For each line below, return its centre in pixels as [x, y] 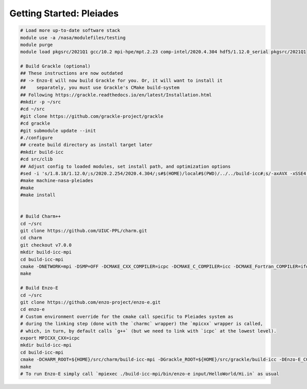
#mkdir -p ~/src [41, 102]
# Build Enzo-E [39, 288]
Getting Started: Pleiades [64, 13]
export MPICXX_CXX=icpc [50, 338]
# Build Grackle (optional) [55, 66]
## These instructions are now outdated [71, 73]
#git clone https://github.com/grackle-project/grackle [92, 116]
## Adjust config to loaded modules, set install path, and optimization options [126, 166]
